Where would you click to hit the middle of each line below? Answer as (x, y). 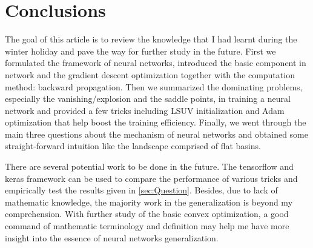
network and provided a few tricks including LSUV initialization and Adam (145, 110)
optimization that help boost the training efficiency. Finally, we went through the (156, 122)
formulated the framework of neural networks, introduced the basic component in (156, 63)
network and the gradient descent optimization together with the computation (150, 74)
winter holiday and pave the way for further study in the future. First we (140, 51)
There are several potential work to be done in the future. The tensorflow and (149, 166)
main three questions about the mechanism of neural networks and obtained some (156, 134)
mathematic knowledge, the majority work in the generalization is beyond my (149, 202)
